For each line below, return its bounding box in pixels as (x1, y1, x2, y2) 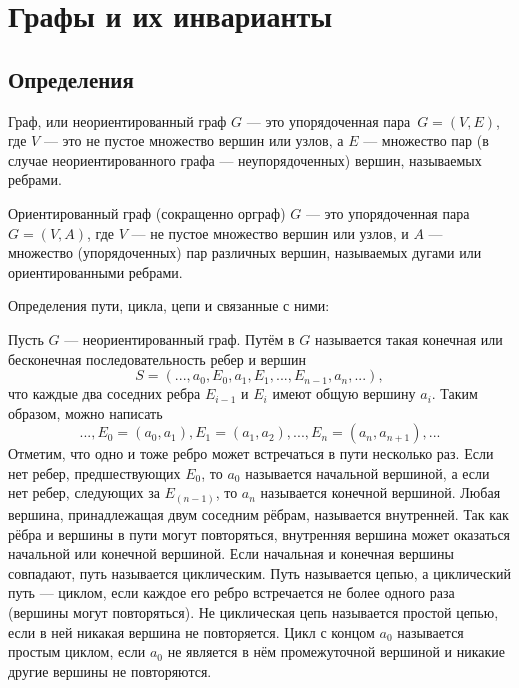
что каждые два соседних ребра (8, 383, 201, 404)
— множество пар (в (363, 130, 489, 151)
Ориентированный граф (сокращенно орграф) (8, 202, 286, 223)
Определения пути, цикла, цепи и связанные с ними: (8, 295, 330, 316)
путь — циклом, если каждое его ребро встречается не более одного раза (8, 582, 455, 603)
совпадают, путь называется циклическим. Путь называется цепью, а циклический (8, 562, 512, 583)
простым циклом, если (8, 641, 146, 662)
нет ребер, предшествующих (8, 462, 181, 483)
